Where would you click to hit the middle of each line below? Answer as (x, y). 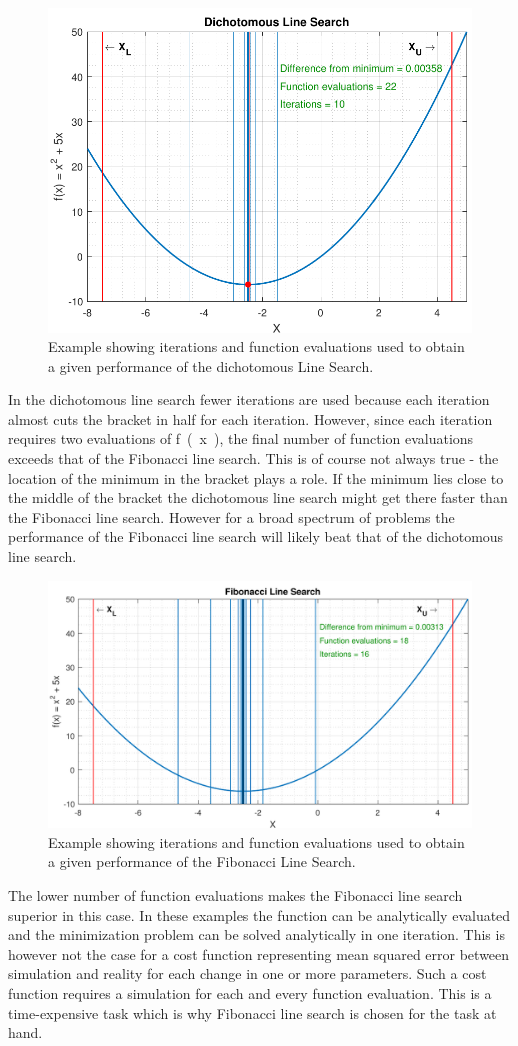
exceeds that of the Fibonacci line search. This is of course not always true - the (253, 458)
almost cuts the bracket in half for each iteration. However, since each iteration (250, 418)
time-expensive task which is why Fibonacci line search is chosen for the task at (252, 1012)
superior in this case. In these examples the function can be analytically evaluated (259, 914)
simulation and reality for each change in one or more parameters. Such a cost (247, 973)
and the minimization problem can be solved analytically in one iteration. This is (256, 934)
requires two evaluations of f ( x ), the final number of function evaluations (241, 438)
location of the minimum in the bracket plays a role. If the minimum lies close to (256, 477)
